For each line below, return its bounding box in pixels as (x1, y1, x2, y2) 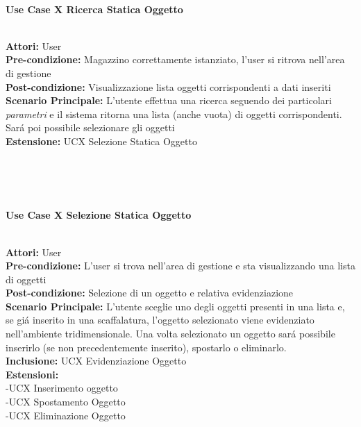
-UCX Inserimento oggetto (6, 380, 118, 395)
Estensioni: (6, 367, 59, 381)
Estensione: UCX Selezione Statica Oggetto (6, 133, 197, 148)
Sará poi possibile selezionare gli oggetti (6, 120, 175, 135)
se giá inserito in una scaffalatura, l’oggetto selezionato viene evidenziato (6, 312, 314, 327)
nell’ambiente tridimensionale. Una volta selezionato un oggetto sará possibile (6, 326, 335, 341)
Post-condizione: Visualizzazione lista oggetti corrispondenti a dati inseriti (6, 79, 331, 94)
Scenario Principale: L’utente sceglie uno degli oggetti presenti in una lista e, (6, 299, 345, 313)
